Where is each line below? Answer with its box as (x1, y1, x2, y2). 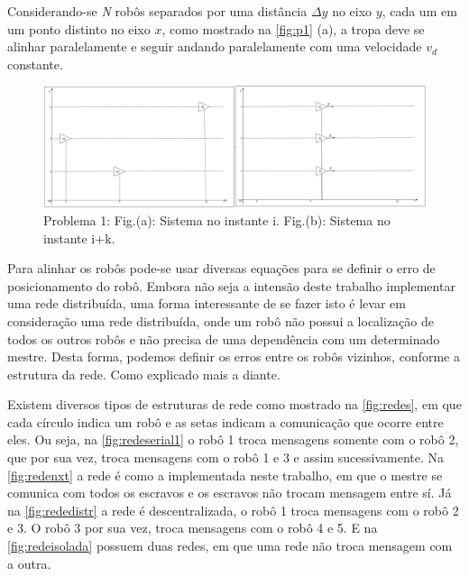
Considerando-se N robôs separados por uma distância (7, 2, 308, 20)
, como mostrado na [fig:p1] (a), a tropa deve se (161, 19, 425, 38)
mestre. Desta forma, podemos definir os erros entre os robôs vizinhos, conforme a (7, 347, 460, 366)
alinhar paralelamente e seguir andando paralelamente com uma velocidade (7, 37, 422, 56)
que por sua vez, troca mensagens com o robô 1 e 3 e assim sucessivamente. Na (7, 448, 444, 467)
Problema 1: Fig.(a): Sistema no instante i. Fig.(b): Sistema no (43, 210, 391, 229)
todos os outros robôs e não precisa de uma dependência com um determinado (7, 329, 440, 348)
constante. (7, 54, 63, 73)
